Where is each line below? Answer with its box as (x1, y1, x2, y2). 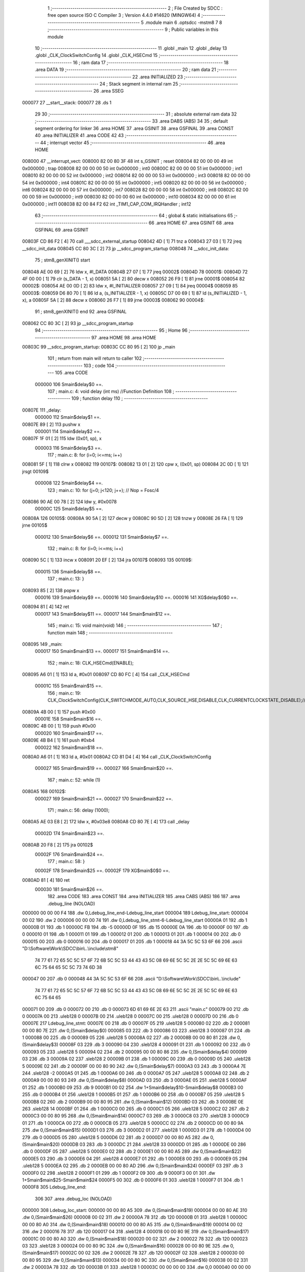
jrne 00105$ (22, 522, 48, 529)
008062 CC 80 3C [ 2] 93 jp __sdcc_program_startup (22, 320, 134, 326)
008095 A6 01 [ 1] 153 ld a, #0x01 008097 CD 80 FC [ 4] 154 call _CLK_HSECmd (22, 672, 190, 678)
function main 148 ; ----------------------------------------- (47, 629, 173, 635)
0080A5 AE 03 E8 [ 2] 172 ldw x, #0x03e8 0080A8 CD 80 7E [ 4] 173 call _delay (22, 819, 190, 825)
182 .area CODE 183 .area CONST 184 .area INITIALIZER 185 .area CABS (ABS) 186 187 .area (47, 893, 240, 900)
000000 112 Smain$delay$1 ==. (35, 414, 101, 420)
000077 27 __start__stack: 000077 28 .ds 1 (22, 99, 112, 105)
